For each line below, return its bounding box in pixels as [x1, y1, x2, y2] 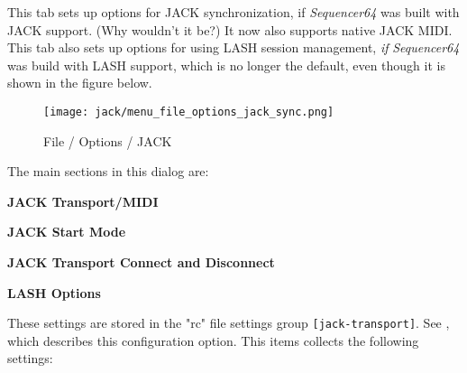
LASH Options [7, 283, 101, 302]
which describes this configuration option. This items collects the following [7, 331, 419, 350]
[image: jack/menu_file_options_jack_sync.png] [43, 105, 334, 118]
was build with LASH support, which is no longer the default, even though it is [7, 55, 445, 74]
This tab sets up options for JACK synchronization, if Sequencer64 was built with [7, 3, 460, 21]
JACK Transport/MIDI [7, 191, 159, 210]
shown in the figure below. [7, 73, 152, 92]
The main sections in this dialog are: [7, 162, 209, 181]
